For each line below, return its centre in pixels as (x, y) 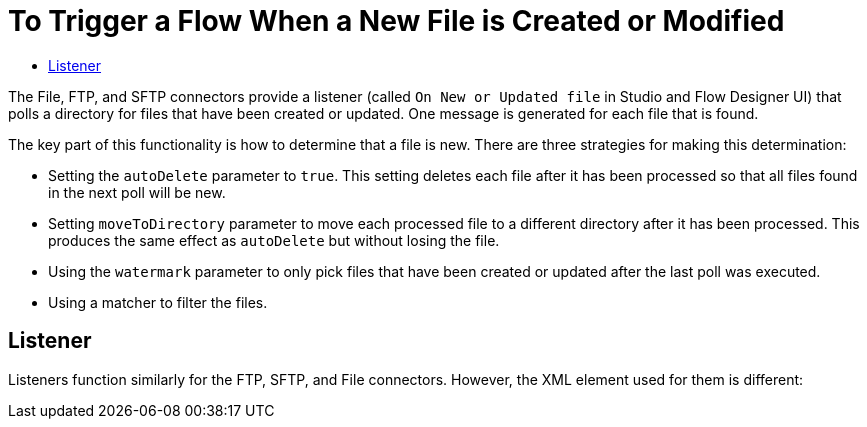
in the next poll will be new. (137, 192)
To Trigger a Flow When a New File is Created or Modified (396, 21)
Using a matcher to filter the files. (158, 302)
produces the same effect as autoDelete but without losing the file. (274, 240)
